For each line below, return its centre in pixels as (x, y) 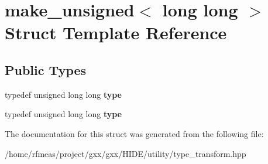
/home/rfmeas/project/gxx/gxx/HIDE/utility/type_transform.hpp (126, 153)
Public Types (46, 69)
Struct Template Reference (116, 33)
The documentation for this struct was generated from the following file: (134, 133)
